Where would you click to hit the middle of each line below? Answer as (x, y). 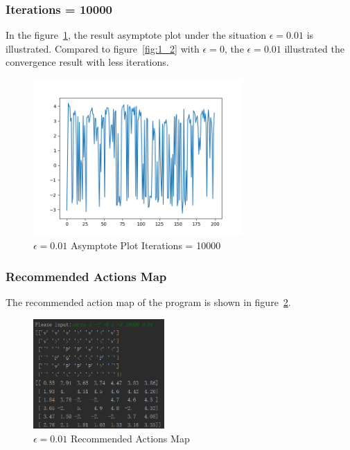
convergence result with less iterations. (87, 62)
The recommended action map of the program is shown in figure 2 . (148, 302)
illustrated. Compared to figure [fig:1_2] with (103, 48)
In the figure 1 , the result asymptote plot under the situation (136, 35)
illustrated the (314, 48)
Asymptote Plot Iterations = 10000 (146, 245)
